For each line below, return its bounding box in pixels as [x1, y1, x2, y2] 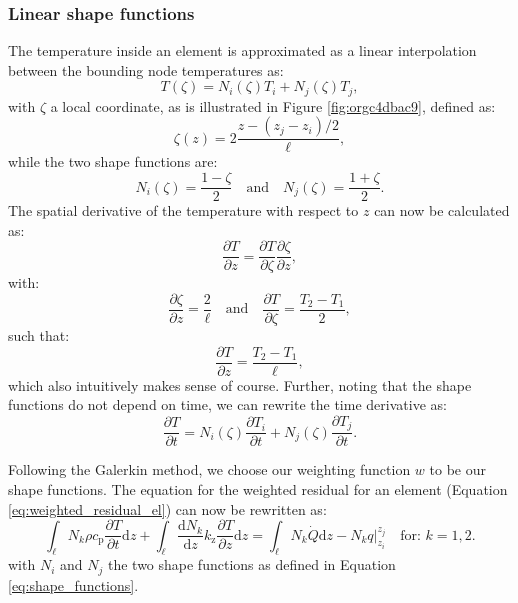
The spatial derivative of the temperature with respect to [8, 200, 359, 221]
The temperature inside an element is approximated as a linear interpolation [8, 40, 477, 61]
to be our [429, 459, 486, 480]
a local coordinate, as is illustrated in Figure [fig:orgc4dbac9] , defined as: [50, 95, 496, 116]
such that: [8, 325, 70, 346]
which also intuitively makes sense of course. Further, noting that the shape [8, 374, 472, 395]
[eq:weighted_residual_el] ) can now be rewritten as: [8, 498, 327, 519]
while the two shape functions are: [8, 151, 218, 172]
